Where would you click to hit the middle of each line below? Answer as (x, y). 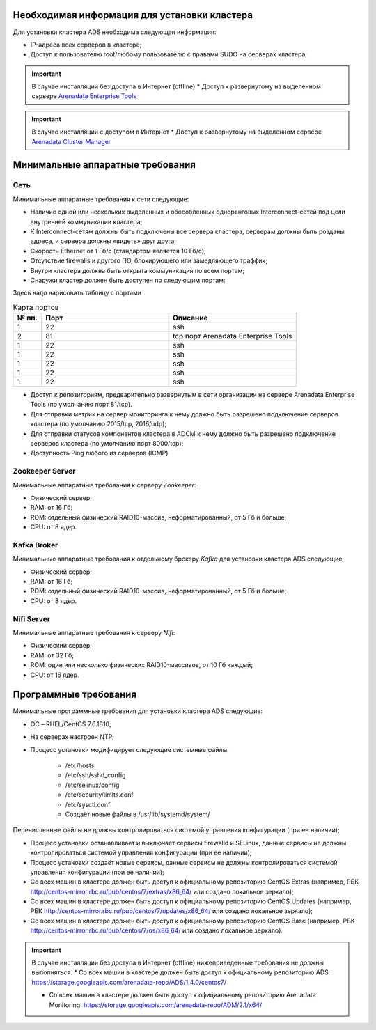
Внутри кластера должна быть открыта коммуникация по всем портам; (138, 270)
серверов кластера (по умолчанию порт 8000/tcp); (107, 444)
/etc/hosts (80, 765)
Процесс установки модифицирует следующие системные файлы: (130, 749)
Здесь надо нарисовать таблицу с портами (77, 293)
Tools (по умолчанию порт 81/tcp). (81, 405)
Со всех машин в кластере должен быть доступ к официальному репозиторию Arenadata (182, 995)
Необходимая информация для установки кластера (133, 15)
